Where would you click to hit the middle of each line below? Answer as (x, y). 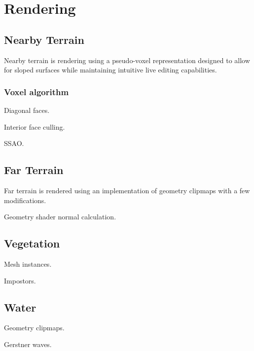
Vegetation (32, 243)
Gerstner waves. (28, 344)
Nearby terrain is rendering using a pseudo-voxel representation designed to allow (127, 60)
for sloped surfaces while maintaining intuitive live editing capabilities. (110, 70)
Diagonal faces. (27, 110)
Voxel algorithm (36, 91)
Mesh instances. (28, 263)
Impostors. (20, 280)
